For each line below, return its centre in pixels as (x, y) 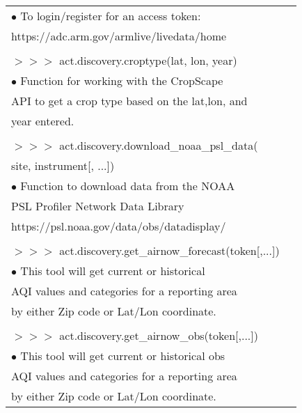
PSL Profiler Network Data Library (98, 206)
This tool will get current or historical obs (123, 356)
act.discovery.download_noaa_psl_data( (159, 145)
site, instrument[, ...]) (63, 165)
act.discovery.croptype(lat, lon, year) (148, 60)
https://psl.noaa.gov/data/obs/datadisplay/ (119, 226)
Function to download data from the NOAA (128, 186)
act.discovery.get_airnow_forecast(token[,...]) (169, 250)
